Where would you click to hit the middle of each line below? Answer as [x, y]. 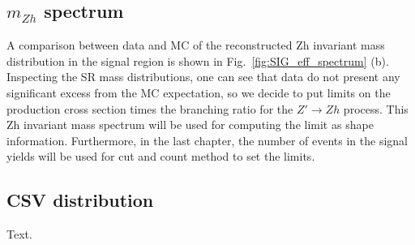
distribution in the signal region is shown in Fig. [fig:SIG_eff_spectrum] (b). [198, 60]
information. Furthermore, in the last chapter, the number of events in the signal [207, 140]
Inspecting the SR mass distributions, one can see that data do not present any [203, 77]
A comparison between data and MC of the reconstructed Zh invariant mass [196, 45]
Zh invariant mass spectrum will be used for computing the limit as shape [190, 125]
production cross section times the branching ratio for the [150, 108]
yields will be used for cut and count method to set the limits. [161, 156]
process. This [376, 108]
